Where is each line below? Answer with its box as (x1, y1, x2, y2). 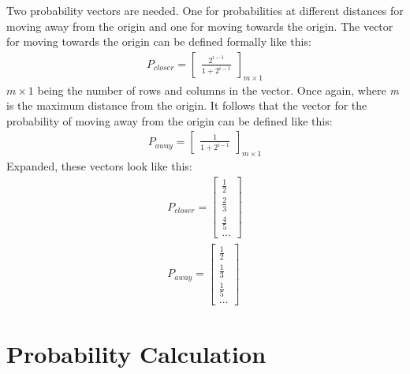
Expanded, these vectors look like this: (6, 158, 192, 174)
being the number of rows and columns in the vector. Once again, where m (37, 81, 399, 98)
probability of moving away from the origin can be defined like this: (6, 112, 333, 129)
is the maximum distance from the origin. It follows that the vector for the (6, 97, 367, 114)
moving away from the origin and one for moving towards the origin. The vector (6, 17, 393, 34)
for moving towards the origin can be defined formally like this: (6, 33, 311, 50)
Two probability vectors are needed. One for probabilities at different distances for (6, 2, 404, 18)
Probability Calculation (6, 338, 266, 370)
